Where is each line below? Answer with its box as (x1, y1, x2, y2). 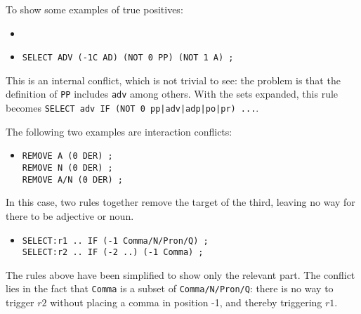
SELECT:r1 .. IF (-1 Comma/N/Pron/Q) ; (22, 235, 209, 246)
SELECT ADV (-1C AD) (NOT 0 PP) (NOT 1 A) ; (22, 53, 234, 63)
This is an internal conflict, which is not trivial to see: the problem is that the (6, 72, 341, 87)
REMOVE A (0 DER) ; (22, 151, 113, 162)
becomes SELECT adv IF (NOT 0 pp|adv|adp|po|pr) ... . (6, 100, 259, 115)
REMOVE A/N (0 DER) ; (22, 174, 123, 185)
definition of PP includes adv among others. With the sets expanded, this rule (6, 86, 339, 101)
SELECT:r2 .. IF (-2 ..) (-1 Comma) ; (22, 247, 204, 258)
